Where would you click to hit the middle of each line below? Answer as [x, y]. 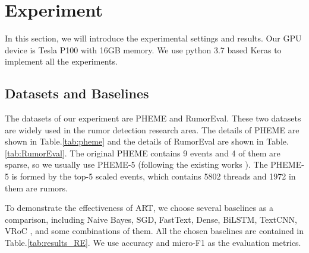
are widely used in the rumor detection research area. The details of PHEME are [152, 129]
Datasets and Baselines [77, 93]
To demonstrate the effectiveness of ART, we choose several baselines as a [139, 208]
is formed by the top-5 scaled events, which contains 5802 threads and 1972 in [154, 176]
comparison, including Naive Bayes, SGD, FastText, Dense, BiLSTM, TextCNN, [151, 219]
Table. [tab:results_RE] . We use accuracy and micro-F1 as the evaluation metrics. [153, 243]
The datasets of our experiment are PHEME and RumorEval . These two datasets [153, 118]
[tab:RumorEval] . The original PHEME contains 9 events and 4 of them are [143, 153]
